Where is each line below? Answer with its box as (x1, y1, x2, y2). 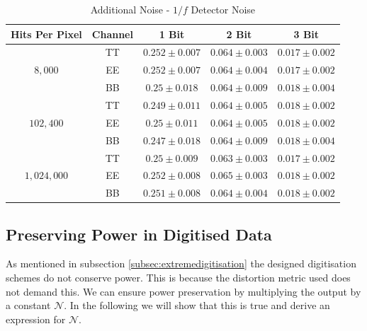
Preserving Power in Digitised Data (6, 223, 272, 245)
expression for (6, 311, 66, 326)
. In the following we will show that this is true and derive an (64, 298, 330, 313)
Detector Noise (191, 2, 256, 16)
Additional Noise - (90, 2, 170, 16)
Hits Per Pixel (11, 26, 82, 41)
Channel (91, 26, 133, 41)
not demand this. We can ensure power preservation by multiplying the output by (6, 284, 361, 298)
